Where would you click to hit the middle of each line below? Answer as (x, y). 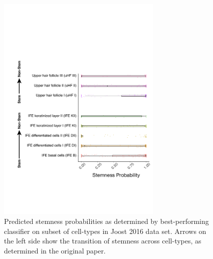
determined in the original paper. (55, 250)
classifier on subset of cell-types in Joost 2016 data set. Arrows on (105, 231)
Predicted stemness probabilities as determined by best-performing (107, 221)
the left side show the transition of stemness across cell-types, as (103, 241)
